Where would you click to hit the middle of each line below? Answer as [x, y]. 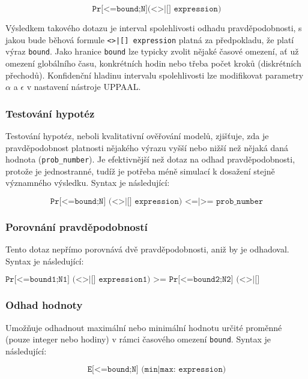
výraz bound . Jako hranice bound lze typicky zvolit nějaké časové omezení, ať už [152, 51]
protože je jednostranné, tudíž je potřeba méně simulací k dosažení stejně [140, 171]
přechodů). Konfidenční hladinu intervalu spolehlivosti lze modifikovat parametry [155, 75]
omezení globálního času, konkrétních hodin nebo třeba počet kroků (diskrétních [153, 63]
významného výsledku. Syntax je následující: [88, 183]
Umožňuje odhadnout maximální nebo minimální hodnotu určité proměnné [144, 327]
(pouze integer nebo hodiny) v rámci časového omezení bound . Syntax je [138, 339]
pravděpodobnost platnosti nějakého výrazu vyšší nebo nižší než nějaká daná [147, 147]
